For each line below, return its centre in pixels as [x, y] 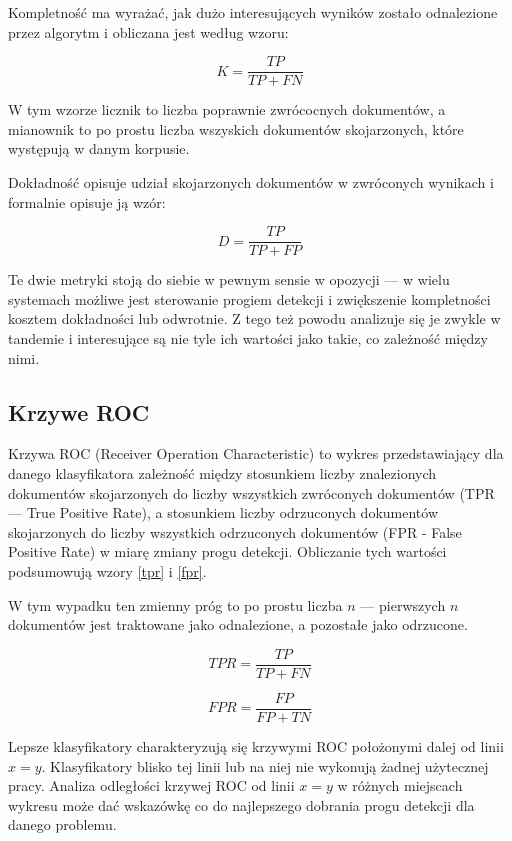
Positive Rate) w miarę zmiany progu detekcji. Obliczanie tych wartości [227, 551]
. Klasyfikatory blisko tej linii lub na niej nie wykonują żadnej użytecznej [265, 765]
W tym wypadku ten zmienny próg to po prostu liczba [175, 604]
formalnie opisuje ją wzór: [87, 201]
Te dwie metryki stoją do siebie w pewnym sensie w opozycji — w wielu [229, 279]
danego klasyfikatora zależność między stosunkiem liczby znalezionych [222, 473]
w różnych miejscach [400, 785]
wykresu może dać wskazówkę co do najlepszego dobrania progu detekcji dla [241, 804]
